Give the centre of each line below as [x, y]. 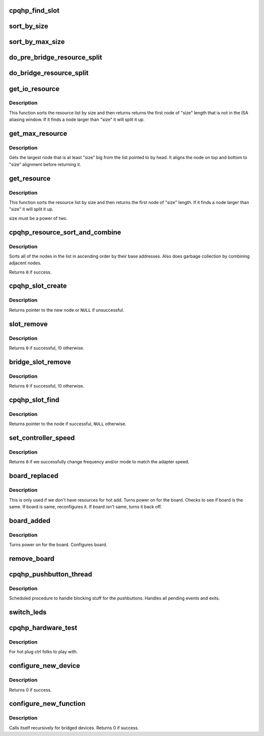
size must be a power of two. [38, 218]
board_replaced [34, 476]
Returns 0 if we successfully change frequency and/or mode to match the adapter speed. [99, 462]
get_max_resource [38, 134]
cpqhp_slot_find [34, 400]
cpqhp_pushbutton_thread [51, 574]
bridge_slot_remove [40, 362]
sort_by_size [29, 26]
